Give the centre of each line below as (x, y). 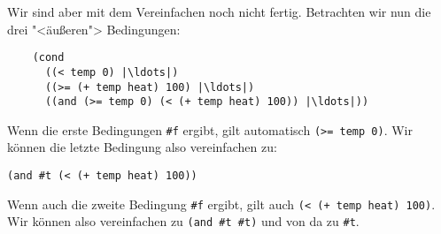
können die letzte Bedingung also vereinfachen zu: (142, 147)
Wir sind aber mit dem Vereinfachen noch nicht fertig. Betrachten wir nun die (219, 11)
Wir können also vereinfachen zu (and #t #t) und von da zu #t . (183, 221)
